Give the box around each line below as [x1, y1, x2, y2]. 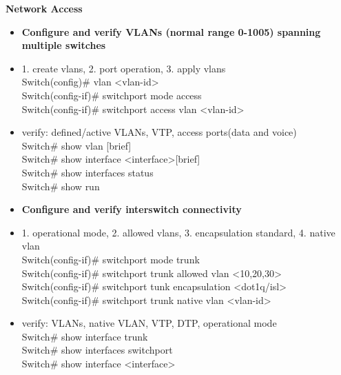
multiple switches [21, 38, 106, 52]
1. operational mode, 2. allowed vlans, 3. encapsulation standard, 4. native [21, 225, 335, 239]
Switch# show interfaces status [21, 165, 154, 179]
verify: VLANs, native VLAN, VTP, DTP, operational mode [21, 316, 277, 330]
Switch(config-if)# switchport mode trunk [21, 252, 200, 266]
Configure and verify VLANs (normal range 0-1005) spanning [21, 24, 321, 39]
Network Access [6, 1, 83, 15]
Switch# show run [21, 179, 100, 193]
